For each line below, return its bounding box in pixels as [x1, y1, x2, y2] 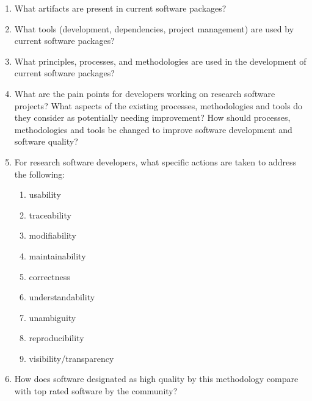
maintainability [29, 249, 86, 262]
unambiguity [29, 311, 76, 323]
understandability [29, 291, 95, 303]
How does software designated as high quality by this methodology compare [14, 372, 299, 385]
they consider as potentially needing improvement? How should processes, [14, 111, 291, 124]
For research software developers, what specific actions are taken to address [14, 155, 297, 168]
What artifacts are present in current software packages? [14, 2, 227, 14]
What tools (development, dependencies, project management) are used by [14, 22, 294, 35]
